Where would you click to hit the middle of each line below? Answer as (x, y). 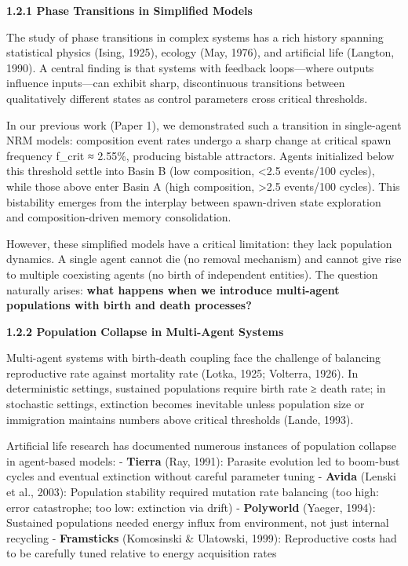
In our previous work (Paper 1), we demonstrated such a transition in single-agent (204, 124)
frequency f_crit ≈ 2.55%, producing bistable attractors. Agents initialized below (200, 155)
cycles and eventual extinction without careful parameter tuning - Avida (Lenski (201, 476)
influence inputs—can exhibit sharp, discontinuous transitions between (176, 83)
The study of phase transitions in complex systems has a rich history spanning (195, 37)
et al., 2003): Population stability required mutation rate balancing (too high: (193, 492)
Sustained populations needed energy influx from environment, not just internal (198, 522)
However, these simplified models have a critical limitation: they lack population (199, 243)
